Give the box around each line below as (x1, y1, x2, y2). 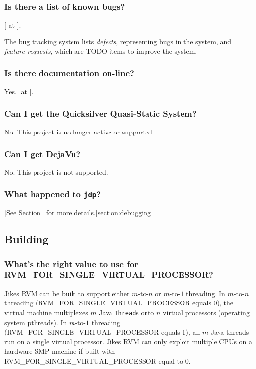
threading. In (186, 288, 225, 298)
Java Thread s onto (99, 307, 154, 317)
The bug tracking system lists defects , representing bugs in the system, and (4, 36, 231, 46)
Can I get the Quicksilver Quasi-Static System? (4, 107, 197, 119)
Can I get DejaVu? (4, 147, 81, 160)
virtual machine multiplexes (4, 307, 88, 317)
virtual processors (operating (163, 307, 250, 317)
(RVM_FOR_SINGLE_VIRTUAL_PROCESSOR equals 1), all (4, 327, 200, 337)
